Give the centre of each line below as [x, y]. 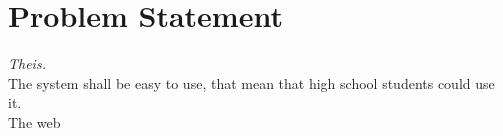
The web [34, 121]
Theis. [27, 63]
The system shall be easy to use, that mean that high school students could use [251, 82]
